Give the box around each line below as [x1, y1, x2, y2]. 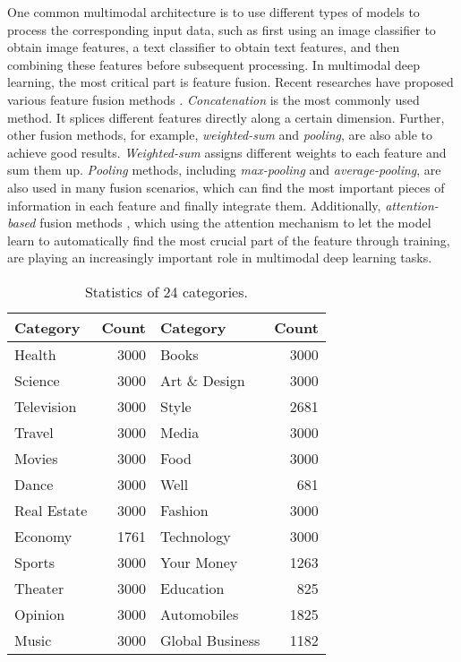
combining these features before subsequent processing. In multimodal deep [7, 55, 421, 73]
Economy [14, 525, 73, 546]
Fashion [160, 499, 209, 520]
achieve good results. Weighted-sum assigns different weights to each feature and [7, 142, 447, 161]
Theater [14, 577, 64, 598]
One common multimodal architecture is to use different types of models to [7, 3, 420, 21]
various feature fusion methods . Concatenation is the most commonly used [7, 90, 420, 108]
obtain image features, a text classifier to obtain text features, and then [7, 38, 400, 56]
